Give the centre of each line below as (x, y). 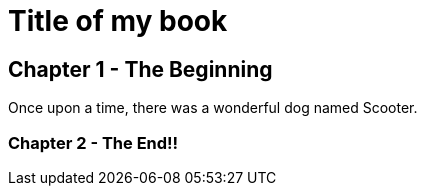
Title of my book (118, 21)
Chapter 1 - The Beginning (140, 69)
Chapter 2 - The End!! (93, 142)
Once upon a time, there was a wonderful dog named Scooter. (213, 108)
